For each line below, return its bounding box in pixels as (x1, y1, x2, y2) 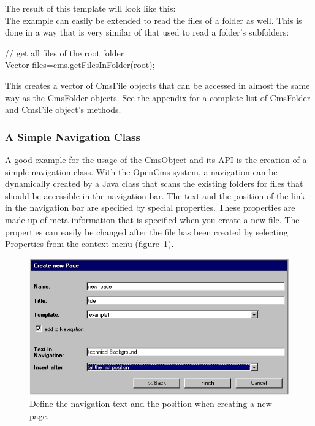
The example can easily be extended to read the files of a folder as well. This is (5, 13, 302, 26)
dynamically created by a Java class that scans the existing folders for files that (5, 177, 303, 190)
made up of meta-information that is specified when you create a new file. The (5, 213, 300, 226)
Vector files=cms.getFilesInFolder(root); (5, 58, 155, 71)
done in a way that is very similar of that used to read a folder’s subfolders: (5, 26, 289, 39)
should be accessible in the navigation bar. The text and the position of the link (5, 189, 305, 202)
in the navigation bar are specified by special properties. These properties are (5, 201, 295, 214)
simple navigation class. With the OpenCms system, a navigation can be (5, 165, 278, 178)
